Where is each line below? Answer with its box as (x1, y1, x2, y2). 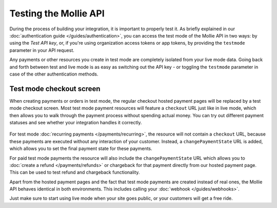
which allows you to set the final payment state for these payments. (9, 145, 152, 152)
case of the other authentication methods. (9, 71, 98, 77)
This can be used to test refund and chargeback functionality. (9, 169, 140, 176)
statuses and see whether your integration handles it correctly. (9, 119, 142, 125)
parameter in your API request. (9, 47, 74, 53)
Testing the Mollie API (9, 8, 105, 19)
